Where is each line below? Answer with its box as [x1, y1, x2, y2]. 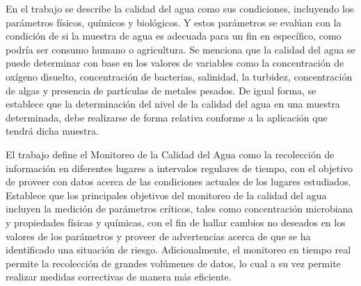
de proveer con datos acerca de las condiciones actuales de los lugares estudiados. [6, 174, 351, 189]
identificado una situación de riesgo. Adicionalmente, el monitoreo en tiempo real [6, 242, 351, 257]
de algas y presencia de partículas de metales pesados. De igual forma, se [6, 83, 316, 97]
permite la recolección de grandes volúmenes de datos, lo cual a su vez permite [6, 255, 341, 270]
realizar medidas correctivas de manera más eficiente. [6, 269, 232, 284]
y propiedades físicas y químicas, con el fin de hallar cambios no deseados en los [6, 214, 346, 229]
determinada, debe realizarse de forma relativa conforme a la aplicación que [6, 110, 328, 124]
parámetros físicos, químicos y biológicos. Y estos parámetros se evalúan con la [6, 15, 342, 29]
